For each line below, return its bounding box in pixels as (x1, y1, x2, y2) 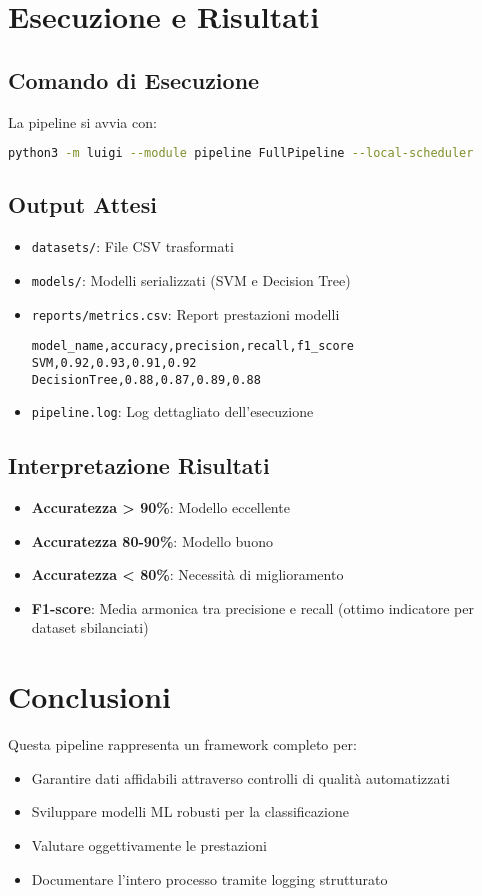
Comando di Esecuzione (8, 64, 260, 95)
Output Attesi (8, 189, 157, 220)
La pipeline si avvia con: (8, 111, 157, 132)
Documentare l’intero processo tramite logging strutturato (31, 868, 388, 889)
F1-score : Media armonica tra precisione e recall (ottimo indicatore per (31, 597, 474, 618)
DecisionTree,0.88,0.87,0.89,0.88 (31, 372, 261, 387)
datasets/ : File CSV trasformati (31, 236, 234, 257)
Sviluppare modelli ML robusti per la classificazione (31, 801, 349, 822)
